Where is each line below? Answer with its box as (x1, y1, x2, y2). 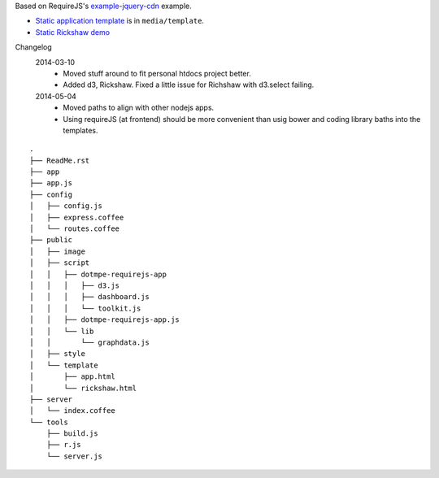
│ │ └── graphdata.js (29, 337, 150, 347)
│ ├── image (29, 246, 85, 256)
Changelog (15, 42, 52, 52)
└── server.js (46, 451, 103, 461)
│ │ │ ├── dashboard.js (29, 293, 150, 302)
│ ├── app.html (29, 372, 115, 381)
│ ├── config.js (29, 202, 103, 211)
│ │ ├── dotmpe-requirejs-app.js (29, 315, 180, 324)
